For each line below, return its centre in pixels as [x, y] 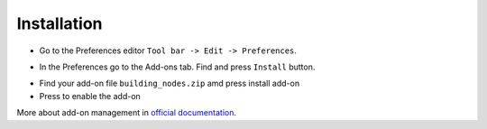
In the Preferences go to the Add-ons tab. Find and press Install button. [177, 67]
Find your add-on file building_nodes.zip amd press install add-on [170, 83]
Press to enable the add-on [90, 96]
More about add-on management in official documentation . [126, 113]
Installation [60, 23]
